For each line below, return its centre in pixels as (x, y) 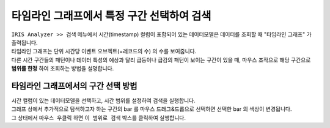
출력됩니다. (24, 42)
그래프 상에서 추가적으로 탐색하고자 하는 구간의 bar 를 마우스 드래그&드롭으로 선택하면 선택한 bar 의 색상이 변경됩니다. (152, 109)
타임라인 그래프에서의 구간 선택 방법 (74, 86)
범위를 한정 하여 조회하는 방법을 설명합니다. (63, 69)
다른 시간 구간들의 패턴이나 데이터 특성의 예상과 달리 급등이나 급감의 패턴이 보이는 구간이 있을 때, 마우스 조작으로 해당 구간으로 (161, 60)
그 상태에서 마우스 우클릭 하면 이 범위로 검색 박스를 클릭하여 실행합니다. (99, 118)
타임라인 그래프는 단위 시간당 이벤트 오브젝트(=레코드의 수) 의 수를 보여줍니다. (104, 51)
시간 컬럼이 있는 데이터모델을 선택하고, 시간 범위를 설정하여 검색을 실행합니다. (103, 100)
